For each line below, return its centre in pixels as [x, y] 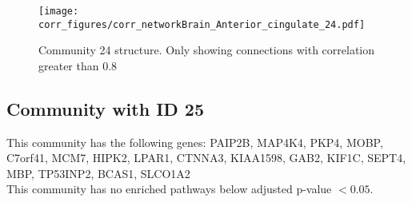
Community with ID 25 [106, 108]
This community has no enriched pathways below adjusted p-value [169, 189]
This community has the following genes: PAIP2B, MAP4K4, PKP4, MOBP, [195, 142]
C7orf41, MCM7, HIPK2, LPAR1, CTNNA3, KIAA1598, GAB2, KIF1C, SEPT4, [206, 158]
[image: [59, 11]
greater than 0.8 [78, 65]
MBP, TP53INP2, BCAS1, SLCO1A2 [98, 173]
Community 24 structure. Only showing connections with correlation [207, 50]
